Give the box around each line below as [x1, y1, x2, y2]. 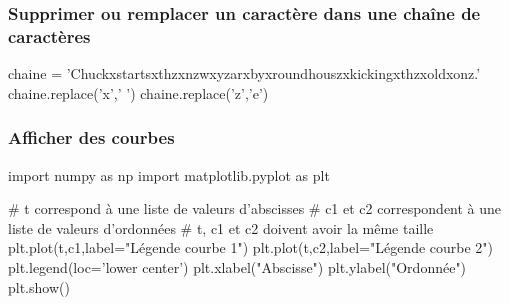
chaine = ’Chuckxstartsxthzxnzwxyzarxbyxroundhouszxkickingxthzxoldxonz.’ [8, 63, 481, 84]
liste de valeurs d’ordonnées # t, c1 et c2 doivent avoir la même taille [8, 217, 434, 238]
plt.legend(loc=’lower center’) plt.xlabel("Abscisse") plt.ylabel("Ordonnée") [8, 256, 467, 277]
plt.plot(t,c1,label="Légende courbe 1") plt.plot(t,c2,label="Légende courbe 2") [8, 237, 494, 258]
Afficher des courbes [8, 125, 175, 150]
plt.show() [8, 276, 70, 297]
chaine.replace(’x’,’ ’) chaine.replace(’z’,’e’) [8, 82, 269, 103]
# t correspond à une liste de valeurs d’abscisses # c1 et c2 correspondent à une [8, 198, 502, 219]
